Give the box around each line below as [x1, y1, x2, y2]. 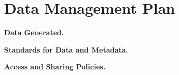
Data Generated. [4, 27, 64, 38]
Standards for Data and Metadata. [4, 44, 128, 55]
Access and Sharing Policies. [4, 61, 106, 72]
